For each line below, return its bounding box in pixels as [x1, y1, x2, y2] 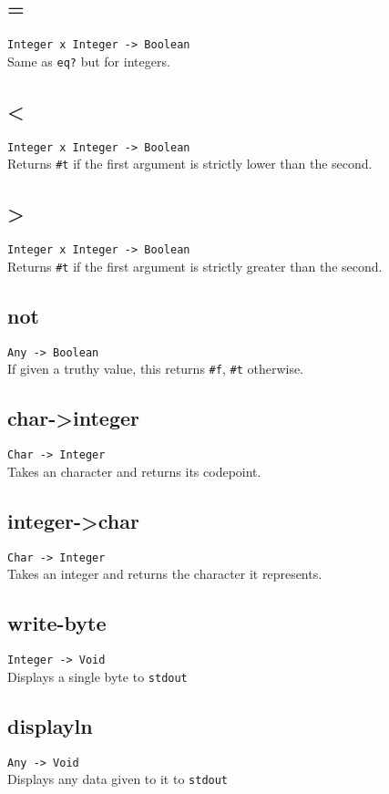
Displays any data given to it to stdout [7, 769, 229, 789]
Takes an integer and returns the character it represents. [7, 564, 322, 583]
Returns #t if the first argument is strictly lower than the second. [7, 154, 373, 173]
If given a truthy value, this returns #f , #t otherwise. [7, 359, 304, 378]
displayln [7, 711, 93, 739]
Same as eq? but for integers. [7, 51, 170, 70]
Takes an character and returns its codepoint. [7, 461, 261, 480]
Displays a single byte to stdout [7, 666, 188, 686]
